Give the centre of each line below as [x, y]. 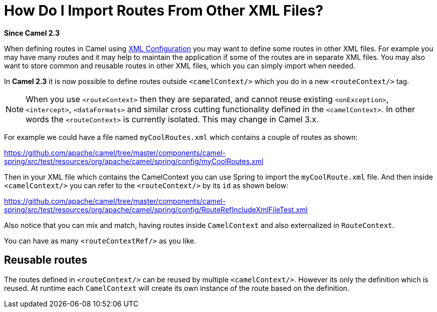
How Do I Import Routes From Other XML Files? [164, 11]
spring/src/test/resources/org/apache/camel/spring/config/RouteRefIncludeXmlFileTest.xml [156, 209]
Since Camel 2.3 [32, 33]
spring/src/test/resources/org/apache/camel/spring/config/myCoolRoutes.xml [134, 161]
